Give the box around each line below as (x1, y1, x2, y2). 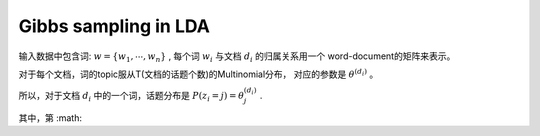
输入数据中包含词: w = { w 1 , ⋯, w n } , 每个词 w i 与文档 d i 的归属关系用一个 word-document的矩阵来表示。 (18, 50, 456, 64)
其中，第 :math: (18, 111, 82, 124)
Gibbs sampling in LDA (18, 15, 210, 37)
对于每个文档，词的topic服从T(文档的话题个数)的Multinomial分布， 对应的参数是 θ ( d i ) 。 (18, 67, 379, 80)
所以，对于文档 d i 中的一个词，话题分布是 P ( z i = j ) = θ (18, 90, 245, 104)
